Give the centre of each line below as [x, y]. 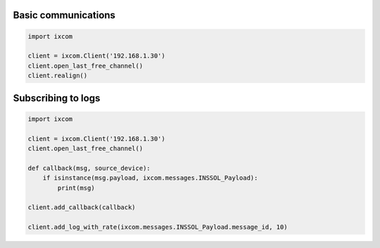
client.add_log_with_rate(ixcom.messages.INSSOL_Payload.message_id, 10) [158, 227]
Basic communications [64, 15]
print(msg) [76, 188]
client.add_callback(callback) [82, 208]
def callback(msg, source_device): [89, 168]
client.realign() [58, 76]
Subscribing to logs [57, 98]
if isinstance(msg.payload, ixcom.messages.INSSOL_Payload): [150, 178]
